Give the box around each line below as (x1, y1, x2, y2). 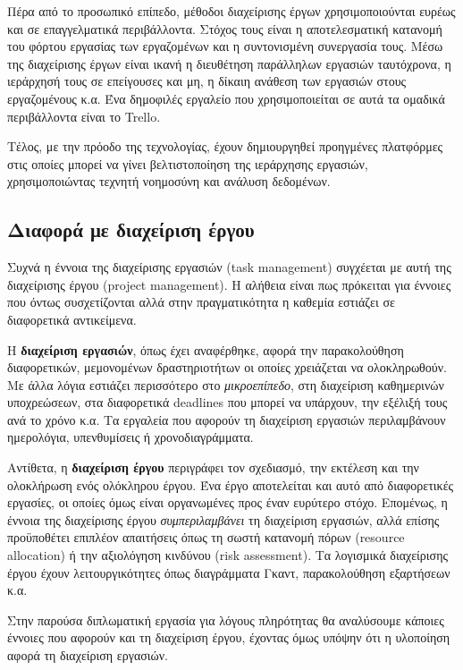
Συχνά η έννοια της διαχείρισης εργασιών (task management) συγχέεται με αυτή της (7, 258, 451, 276)
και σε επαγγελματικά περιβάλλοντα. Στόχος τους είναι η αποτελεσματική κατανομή (7, 19, 442, 38)
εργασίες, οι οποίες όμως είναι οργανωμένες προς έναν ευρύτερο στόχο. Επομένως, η (7, 493, 448, 512)
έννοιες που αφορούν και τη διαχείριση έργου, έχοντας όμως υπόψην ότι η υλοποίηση (7, 628, 450, 647)
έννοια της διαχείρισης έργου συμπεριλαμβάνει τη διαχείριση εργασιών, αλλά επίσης (7, 510, 440, 529)
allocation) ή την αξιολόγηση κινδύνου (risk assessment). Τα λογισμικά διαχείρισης (7, 546, 449, 564)
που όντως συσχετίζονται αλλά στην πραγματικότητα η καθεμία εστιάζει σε (7, 293, 395, 311)
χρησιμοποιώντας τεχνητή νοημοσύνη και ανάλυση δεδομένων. (7, 172, 331, 191)
